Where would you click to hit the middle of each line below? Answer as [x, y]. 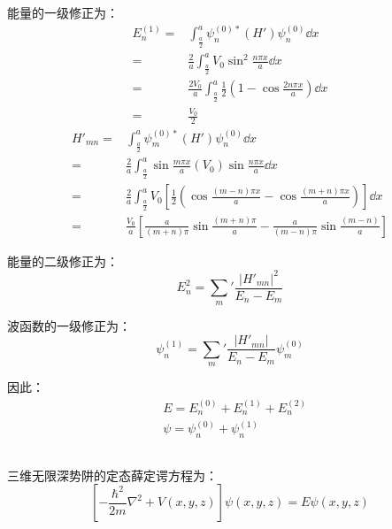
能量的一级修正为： [63, 12]
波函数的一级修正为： [69, 325]
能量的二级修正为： [63, 261]
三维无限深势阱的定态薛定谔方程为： [112, 475]
